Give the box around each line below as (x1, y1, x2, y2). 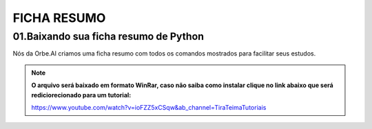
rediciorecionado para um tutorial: (31, 91, 132, 99)
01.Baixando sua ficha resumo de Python (12, 30, 205, 43)
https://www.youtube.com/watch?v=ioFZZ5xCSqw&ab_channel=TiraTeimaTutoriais (31, 103, 267, 111)
